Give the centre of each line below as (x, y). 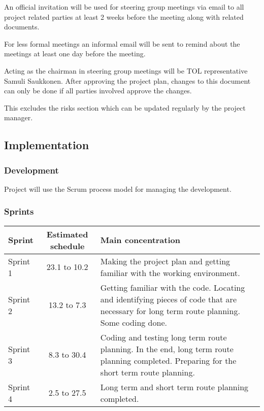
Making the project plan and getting (165, 261)
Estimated (67, 234)
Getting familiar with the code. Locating (173, 287)
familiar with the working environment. (170, 272)
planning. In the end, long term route (167, 349)
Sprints (19, 211)
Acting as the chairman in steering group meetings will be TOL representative (126, 70)
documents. (22, 27)
